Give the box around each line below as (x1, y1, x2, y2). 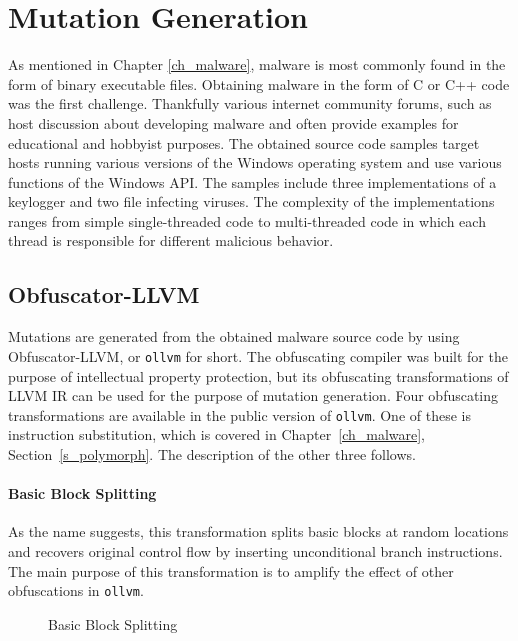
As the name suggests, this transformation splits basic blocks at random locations (8, 521, 509, 542)
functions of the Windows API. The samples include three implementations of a (8, 171, 497, 192)
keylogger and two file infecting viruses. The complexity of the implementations (8, 191, 495, 212)
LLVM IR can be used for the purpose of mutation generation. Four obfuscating (8, 385, 499, 406)
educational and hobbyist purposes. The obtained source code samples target (8, 132, 480, 153)
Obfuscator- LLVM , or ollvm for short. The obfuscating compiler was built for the (8, 345, 508, 366)
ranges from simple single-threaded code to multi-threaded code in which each (8, 210, 486, 231)
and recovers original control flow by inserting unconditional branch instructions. (8, 540, 503, 561)
